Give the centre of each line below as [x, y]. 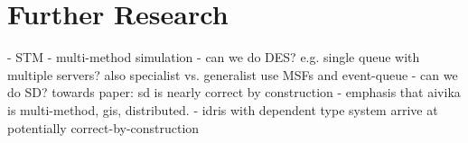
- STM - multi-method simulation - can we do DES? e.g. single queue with [214, 57]
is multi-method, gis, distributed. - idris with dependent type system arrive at [223, 109]
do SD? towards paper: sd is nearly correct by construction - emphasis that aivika [234, 92]
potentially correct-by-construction [103, 127]
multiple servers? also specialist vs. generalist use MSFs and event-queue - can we [233, 74]
